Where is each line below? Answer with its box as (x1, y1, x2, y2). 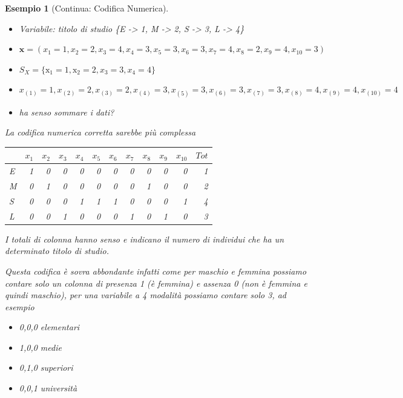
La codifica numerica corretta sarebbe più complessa (5, 126, 196, 139)
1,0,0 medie (19, 341, 62, 353)
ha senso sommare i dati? (19, 105, 114, 118)
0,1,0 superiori (19, 361, 73, 374)
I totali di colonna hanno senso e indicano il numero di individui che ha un (5, 232, 284, 245)
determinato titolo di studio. (5, 244, 109, 257)
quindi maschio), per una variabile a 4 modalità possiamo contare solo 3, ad (5, 289, 287, 301)
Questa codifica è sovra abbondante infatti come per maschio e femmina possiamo (5, 264, 307, 277)
